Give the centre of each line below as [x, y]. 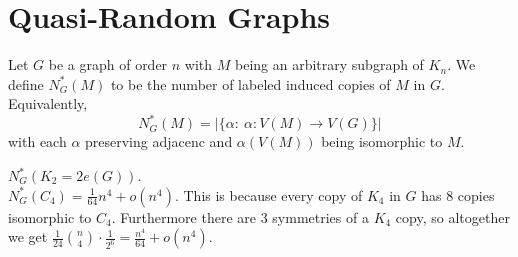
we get [28, 236]
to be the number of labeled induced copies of [250, 83]
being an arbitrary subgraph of [329, 64]
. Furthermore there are [184, 216]
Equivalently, [48, 103]
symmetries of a [320, 216]
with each [37, 141]
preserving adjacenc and [159, 141]
